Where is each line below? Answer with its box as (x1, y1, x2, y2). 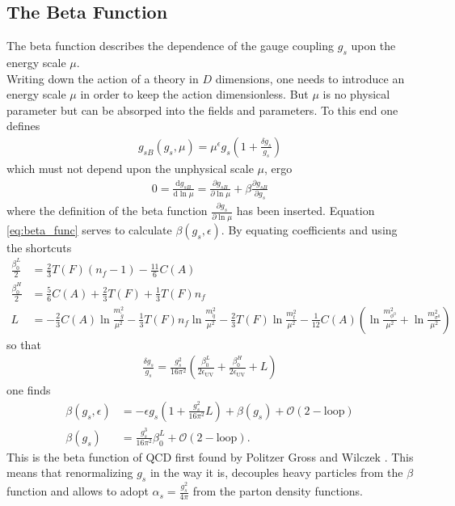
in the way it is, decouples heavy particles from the (150, 464, 403, 481)
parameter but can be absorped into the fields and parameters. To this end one (6, 101, 398, 118)
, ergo (264, 160, 293, 176)
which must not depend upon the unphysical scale (6, 160, 254, 176)
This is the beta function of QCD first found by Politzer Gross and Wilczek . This (6, 448, 414, 465)
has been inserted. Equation (236, 202, 375, 219)
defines (6, 117, 40, 134)
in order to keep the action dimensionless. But (80, 86, 309, 103)
